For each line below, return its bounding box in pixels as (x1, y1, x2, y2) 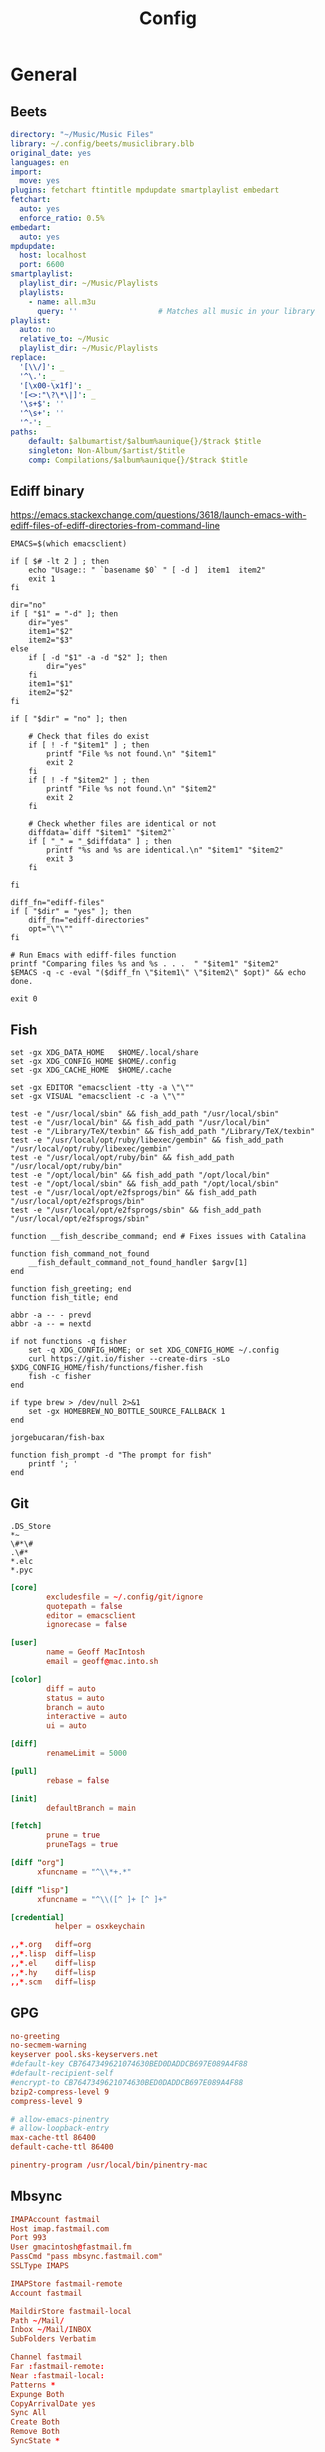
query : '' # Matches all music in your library (36, 306, 315, 316)
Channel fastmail (10, 2352, 83, 2362)
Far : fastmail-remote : (10, 2362, 105, 2372)
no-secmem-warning (10, 2040, 87, 2051)
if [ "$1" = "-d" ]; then (10, 609, 118, 619)
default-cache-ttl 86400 (10, 2142, 114, 2152)
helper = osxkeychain (54, 1922, 145, 1932)
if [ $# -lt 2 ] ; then (10, 557, 110, 567)
